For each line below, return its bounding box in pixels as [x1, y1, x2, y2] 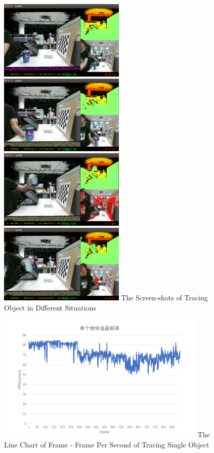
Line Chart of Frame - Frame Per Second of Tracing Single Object [4, 439, 209, 449]
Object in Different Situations [4, 302, 96, 312]
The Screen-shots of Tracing [121, 292, 208, 302]
